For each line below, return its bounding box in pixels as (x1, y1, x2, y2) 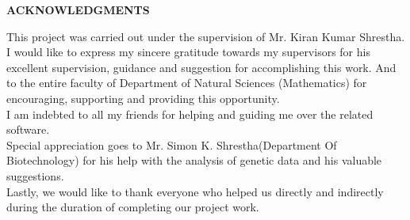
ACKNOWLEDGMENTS (6, 2, 150, 17)
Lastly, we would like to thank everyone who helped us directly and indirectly (6, 183, 384, 199)
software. (6, 121, 50, 138)
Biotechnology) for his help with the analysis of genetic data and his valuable (6, 152, 382, 169)
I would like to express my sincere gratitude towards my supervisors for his (6, 44, 370, 60)
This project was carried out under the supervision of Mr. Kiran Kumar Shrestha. (6, 28, 405, 44)
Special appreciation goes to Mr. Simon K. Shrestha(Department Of (6, 136, 337, 153)
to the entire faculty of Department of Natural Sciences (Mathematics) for (6, 74, 367, 91)
